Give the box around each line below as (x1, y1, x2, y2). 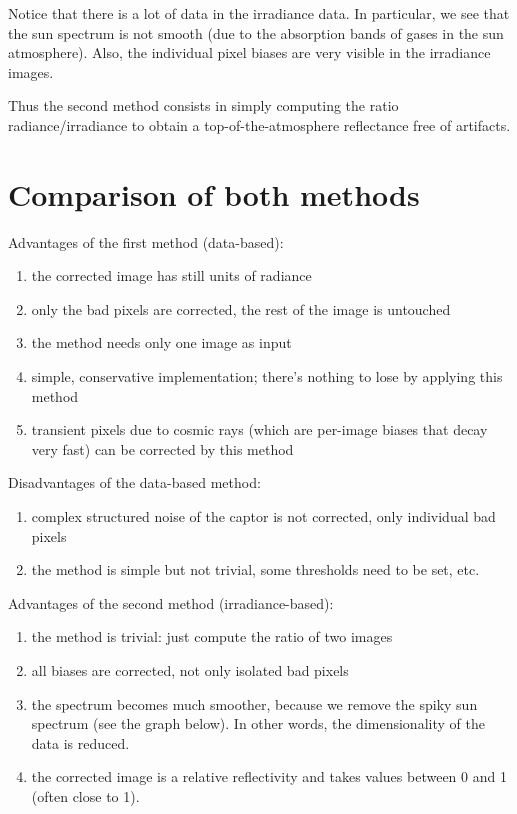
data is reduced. (31, 732, 130, 753)
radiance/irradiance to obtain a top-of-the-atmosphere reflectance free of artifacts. (8, 114, 511, 135)
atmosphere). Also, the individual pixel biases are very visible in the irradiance (8, 42, 491, 63)
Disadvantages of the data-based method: (8, 472, 261, 493)
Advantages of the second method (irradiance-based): (8, 592, 334, 613)
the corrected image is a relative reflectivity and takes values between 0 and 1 (31, 766, 507, 787)
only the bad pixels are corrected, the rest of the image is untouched (31, 298, 451, 319)
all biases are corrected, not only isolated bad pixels (31, 660, 349, 680)
